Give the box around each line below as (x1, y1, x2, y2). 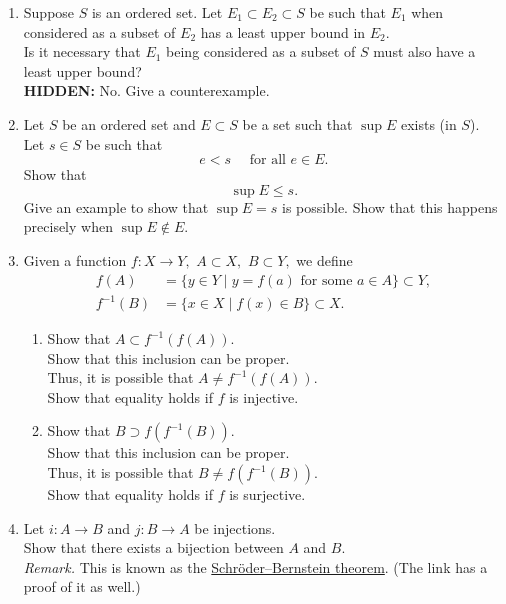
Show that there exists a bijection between (23, 537, 284, 558)
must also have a (373, 41, 476, 62)
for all (249, 153, 286, 168)
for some (300, 273, 353, 288)
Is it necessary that (23, 41, 141, 62)
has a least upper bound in (200, 21, 366, 42)
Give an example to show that (23, 196, 209, 217)
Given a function (23, 249, 127, 270)
